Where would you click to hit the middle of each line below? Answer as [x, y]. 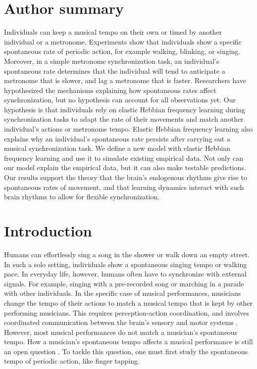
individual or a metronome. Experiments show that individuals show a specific [123, 41]
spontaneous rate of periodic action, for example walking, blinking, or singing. [122, 51]
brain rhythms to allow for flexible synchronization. [82, 197]
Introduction [48, 231]
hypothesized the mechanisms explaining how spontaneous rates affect [110, 90]
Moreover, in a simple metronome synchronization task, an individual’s [112, 61]
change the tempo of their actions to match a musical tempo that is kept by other [128, 302]
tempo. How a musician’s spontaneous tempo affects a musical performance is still [128, 342]
